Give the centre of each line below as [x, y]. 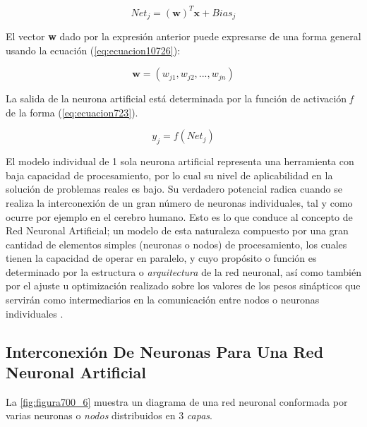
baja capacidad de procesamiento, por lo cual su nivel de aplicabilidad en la [169, 175]
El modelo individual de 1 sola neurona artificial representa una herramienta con [180, 161]
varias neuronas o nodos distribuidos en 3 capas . [109, 415]
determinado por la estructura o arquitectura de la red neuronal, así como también [183, 271]
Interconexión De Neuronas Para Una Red [165, 351]
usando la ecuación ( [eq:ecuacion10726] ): [93, 50]
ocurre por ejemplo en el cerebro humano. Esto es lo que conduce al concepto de [179, 216]
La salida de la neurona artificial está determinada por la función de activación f [180, 98]
